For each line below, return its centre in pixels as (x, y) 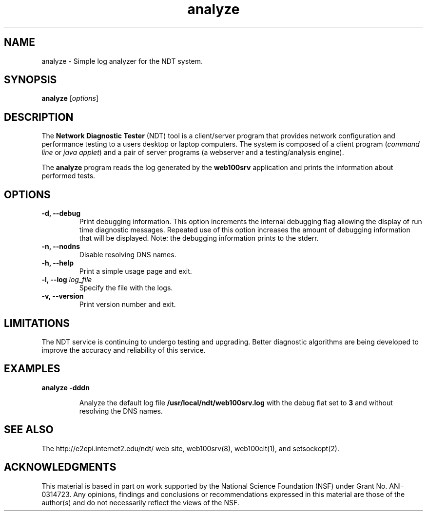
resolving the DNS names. (121, 411)
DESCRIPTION (39, 117)
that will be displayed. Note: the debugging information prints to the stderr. (199, 238)
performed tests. (68, 176)
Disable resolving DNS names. (128, 255)
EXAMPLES (32, 369)
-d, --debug (61, 213)
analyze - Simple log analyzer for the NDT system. (122, 61)
